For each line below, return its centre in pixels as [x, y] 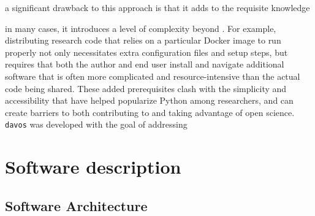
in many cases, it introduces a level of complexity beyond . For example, [141, 28]
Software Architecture [76, 205]
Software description [93, 167]
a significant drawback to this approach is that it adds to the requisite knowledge [157, 7]
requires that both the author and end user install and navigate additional [145, 64]
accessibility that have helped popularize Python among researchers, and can [149, 100]
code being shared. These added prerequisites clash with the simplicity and [146, 88]
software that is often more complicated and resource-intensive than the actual [153, 76]
